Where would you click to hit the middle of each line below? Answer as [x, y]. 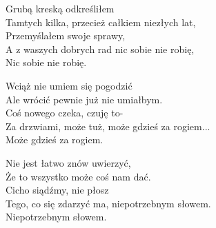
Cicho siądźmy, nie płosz [57, 190]
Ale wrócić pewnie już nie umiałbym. [84, 99]
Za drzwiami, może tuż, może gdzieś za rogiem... [108, 126]
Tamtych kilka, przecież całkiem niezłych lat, [101, 22]
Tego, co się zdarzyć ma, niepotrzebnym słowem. [108, 203]
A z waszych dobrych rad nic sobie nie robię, [100, 49]
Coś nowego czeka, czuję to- [65, 113]
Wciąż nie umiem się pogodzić [69, 85]
